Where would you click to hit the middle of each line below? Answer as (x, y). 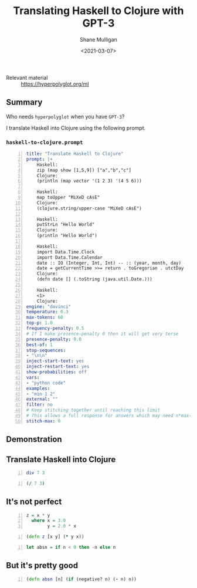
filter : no (39, 405)
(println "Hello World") (67, 236)
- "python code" (46, 383)
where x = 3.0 (49, 521)
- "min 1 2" (41, 394)
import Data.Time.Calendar (69, 257)
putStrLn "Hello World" (66, 225)
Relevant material (27, 77)
